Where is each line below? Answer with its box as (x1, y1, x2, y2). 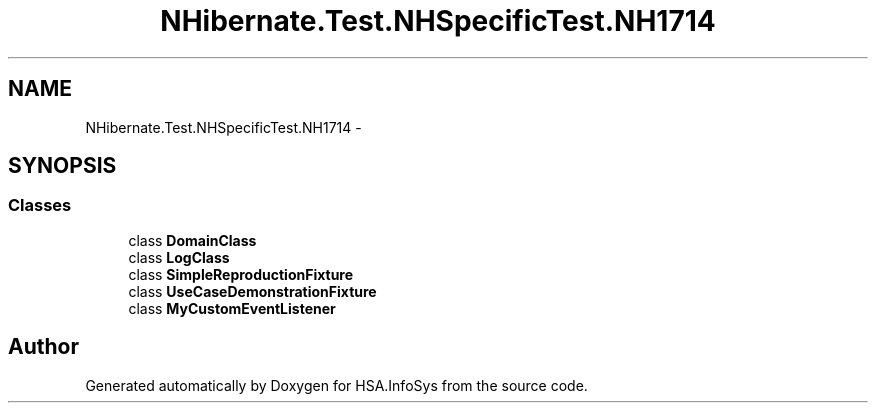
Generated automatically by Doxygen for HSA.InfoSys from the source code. (85, 376, 588, 394)
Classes (8, 195, 72, 216)
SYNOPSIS (8, 153, 117, 179)
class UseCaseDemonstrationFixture (128, 282, 377, 300)
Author (8, 334, 79, 360)
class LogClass (128, 248, 230, 266)
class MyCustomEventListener (128, 299, 336, 317)
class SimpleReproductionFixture (128, 265, 354, 283)
